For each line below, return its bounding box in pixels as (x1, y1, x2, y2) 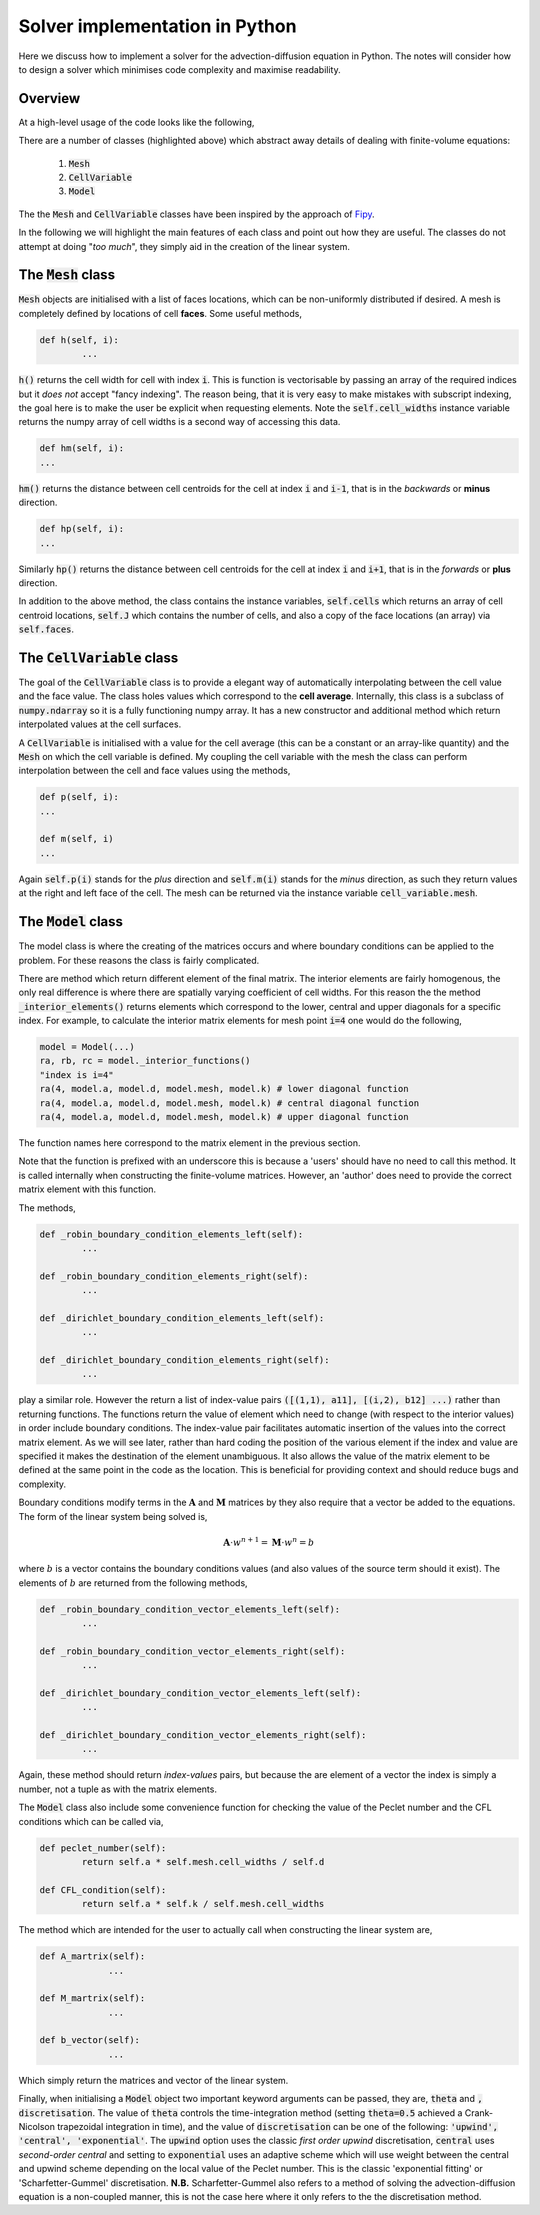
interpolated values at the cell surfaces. (18, 718, 182, 730)
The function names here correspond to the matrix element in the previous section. (18, 1137, 361, 1149)
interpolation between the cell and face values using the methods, (18, 765, 291, 777)
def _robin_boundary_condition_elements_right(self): (39, 1270, 309, 1282)
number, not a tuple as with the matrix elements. (18, 1783, 217, 1795)
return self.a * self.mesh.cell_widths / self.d (81, 1856, 325, 1867)
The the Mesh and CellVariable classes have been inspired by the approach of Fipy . (18, 208, 375, 220)
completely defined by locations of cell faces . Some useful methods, (18, 307, 303, 319)
